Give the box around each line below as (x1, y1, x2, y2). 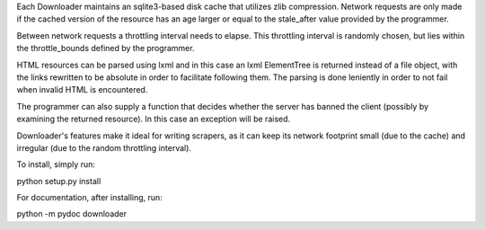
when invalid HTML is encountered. (16, 84, 148, 95)
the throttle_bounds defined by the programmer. (16, 43, 195, 54)
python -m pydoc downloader (16, 208, 128, 219)
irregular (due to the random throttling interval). (16, 142, 192, 153)
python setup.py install (16, 175, 101, 186)
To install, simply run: (16, 159, 96, 170)
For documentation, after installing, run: (16, 192, 163, 203)
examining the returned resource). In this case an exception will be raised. (16, 113, 291, 125)
